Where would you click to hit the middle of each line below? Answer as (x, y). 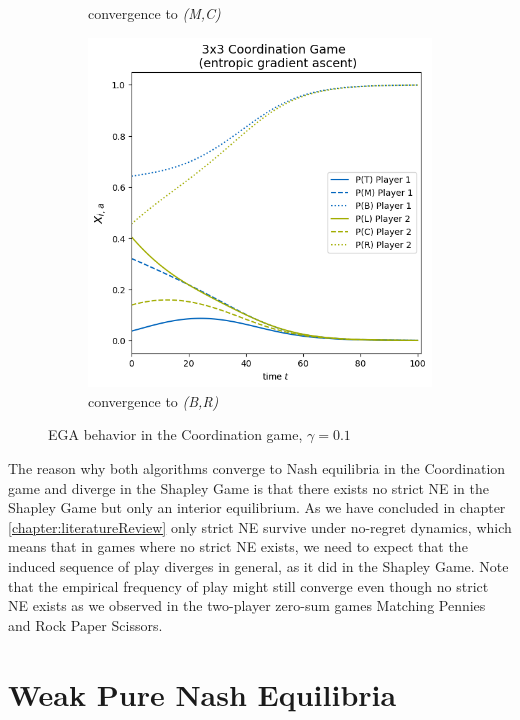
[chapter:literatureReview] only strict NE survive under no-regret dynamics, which (260, 526)
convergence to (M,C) (154, 13)
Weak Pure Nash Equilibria (202, 693)
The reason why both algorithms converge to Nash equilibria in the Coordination (257, 467)
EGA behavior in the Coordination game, (175, 434)
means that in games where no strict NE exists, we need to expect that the (238, 546)
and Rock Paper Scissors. (85, 624)
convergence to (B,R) (153, 400)
